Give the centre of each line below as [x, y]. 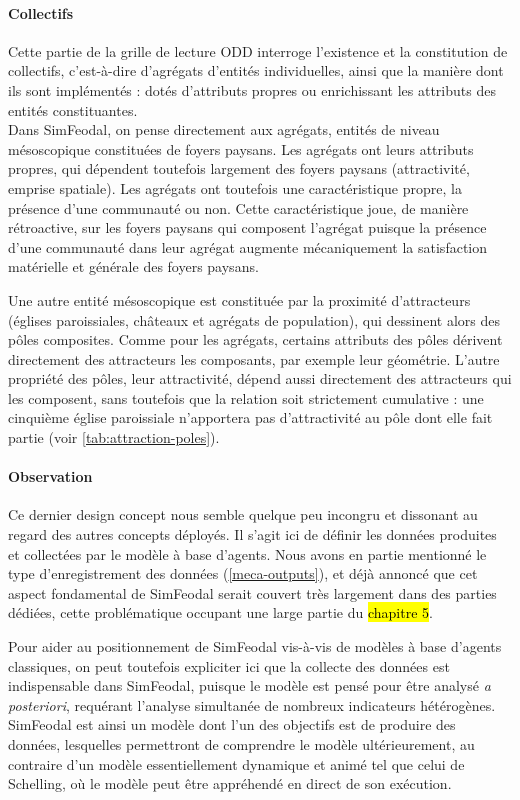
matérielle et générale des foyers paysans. [133, 266]
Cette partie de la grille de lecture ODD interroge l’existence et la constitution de [258, 50]
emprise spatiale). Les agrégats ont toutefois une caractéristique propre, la [235, 187]
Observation [50, 476]
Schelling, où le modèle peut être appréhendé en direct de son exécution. [230, 783]
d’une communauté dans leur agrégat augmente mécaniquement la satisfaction [248, 246]
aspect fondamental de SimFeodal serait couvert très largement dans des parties [252, 592]
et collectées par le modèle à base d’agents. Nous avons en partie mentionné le [247, 553]
